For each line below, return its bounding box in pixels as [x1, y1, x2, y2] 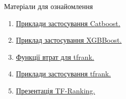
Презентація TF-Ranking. [16, 85, 95, 95]
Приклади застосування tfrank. [16, 68, 111, 79]
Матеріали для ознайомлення [4, 1, 93, 11]
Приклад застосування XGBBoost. [16, 35, 122, 45]
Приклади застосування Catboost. [16, 18, 120, 28]
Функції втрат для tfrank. [16, 51, 94, 62]
